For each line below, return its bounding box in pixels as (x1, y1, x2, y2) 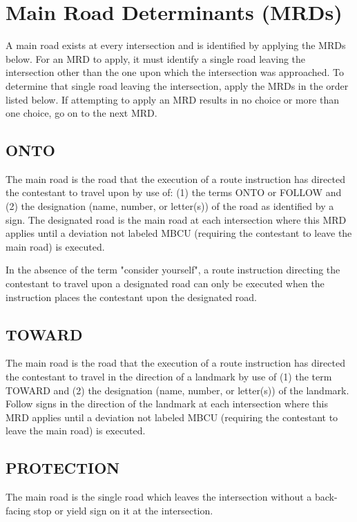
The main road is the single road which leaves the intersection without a (6, 490, 312, 504)
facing (6, 503, 31, 517)
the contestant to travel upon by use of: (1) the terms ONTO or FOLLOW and (6, 185, 342, 200)
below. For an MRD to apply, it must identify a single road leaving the (6, 51, 306, 66)
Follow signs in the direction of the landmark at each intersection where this (6, 396, 328, 411)
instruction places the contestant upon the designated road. (6, 289, 258, 304)
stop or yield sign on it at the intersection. (33, 503, 213, 517)
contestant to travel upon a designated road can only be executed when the (6, 276, 325, 291)
